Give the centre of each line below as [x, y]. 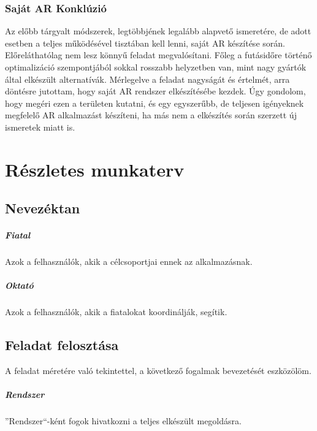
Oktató [19, 285]
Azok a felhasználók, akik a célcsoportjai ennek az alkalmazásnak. [129, 261]
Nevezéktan [43, 208]
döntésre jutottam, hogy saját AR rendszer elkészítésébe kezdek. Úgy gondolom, [155, 91]
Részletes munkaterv [95, 169]
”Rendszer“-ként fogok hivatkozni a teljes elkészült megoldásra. [123, 421]
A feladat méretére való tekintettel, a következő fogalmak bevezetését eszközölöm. [158, 371]
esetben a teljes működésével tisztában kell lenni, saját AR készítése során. [145, 43]
